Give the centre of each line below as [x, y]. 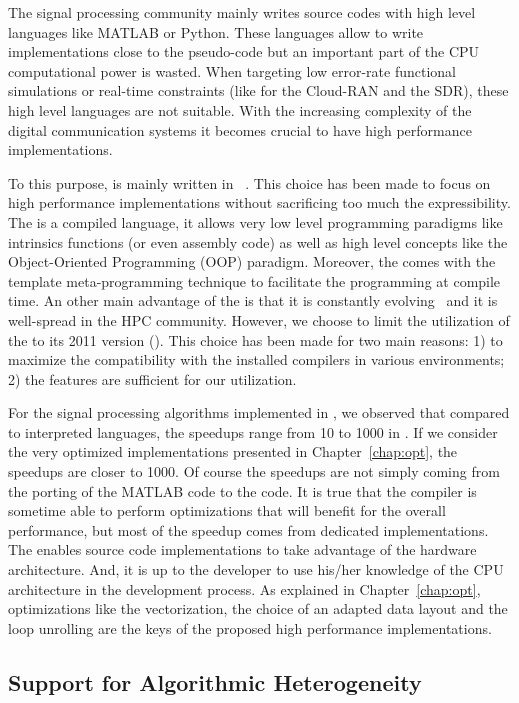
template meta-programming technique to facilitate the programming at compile [254, 280]
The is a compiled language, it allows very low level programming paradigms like [255, 221]
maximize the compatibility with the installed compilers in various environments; [256, 359]
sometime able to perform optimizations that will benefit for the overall [227, 510]
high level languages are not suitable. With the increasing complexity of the [240, 109]
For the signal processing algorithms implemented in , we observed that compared [259, 412]
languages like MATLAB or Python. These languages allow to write [216, 31]
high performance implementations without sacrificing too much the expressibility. [259, 202]
